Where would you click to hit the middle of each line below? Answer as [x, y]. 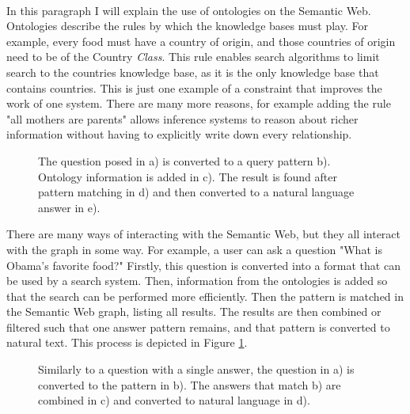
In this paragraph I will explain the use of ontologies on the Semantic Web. [189, 10]
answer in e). [69, 207]
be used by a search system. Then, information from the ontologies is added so [197, 281]
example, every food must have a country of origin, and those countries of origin [201, 41]
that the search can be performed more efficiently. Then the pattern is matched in [205, 296]
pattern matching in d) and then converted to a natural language [196, 192]
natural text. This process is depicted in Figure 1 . [127, 342]
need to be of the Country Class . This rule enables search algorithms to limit [193, 57]
